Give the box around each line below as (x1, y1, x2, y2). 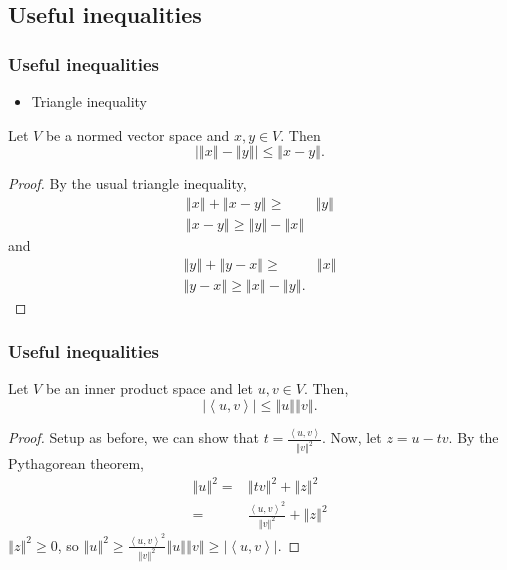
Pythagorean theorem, (8, 453, 145, 474)
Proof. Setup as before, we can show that (8, 427, 259, 448)
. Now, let (321, 427, 382, 448)
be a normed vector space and (45, 124, 230, 145)
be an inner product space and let (45, 378, 253, 399)
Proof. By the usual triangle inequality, (8, 173, 247, 194)
